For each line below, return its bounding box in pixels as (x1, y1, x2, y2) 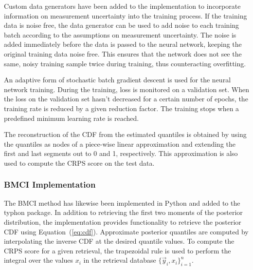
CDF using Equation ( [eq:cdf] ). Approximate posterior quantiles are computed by (4, 226, 249, 236)
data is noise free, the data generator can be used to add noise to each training (4, 20, 239, 30)
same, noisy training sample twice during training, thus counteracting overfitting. (4, 58, 246, 68)
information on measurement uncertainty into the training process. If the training (4, 10, 247, 20)
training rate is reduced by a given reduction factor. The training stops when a (4, 103, 239, 113)
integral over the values (4, 255, 73, 265)
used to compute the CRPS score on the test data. (4, 157, 155, 168)
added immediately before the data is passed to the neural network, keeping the (4, 39, 242, 49)
